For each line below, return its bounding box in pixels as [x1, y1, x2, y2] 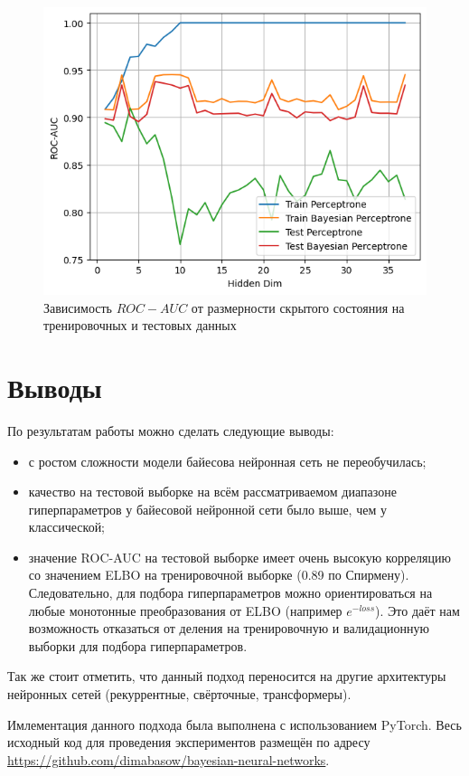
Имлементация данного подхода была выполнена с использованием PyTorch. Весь [7, 714, 462, 733]
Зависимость [43, 298, 112, 317]
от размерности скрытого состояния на [191, 298, 405, 317]
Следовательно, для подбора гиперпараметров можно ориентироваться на [28, 583, 433, 602]
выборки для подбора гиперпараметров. [28, 636, 248, 655]
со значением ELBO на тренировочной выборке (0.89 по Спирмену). [28, 565, 409, 584]
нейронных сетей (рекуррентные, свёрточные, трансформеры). [7, 685, 352, 704]
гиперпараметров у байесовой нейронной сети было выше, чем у [28, 499, 387, 518]
